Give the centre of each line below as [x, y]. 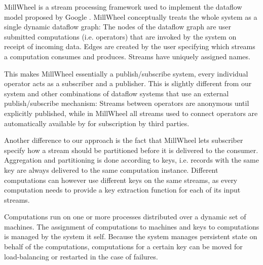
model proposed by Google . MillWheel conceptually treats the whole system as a [131, 16]
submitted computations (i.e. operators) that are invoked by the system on [120, 36]
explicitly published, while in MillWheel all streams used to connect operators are [131, 113]
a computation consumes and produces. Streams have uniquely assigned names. [127, 56]
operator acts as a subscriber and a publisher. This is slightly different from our [128, 83]
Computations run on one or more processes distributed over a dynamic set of [125, 217]
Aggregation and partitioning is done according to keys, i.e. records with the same [131, 160]
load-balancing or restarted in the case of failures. [81, 256]
